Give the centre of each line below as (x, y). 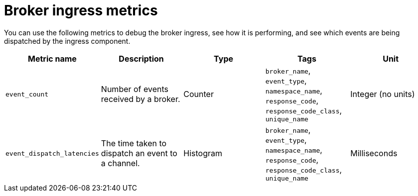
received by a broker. (140, 99)
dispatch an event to (139, 153)
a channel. (120, 163)
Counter (199, 94)
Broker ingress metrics (81, 10)
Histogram (203, 153)
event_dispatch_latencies (52, 153)
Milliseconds (374, 153)
